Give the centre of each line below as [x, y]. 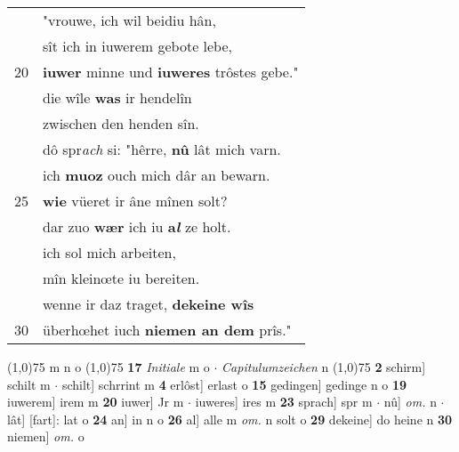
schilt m [29, 384]
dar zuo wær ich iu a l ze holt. [137, 226]
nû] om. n [410, 402]
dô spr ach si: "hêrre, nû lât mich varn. [162, 149]
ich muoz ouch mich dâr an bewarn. [157, 175]
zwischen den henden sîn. [121, 123]
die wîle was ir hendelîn [117, 97]
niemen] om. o [46, 436]
